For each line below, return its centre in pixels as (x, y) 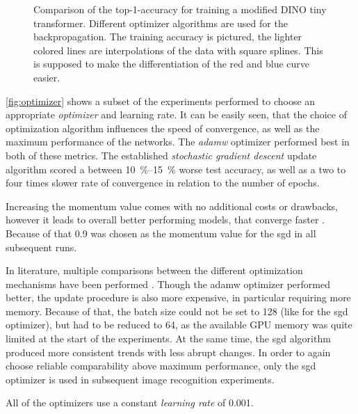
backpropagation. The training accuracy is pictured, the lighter (168, 37)
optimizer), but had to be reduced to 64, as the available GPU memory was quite (179, 325)
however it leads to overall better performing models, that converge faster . (165, 220)
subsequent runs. (41, 247)
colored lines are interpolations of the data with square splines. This (178, 50)
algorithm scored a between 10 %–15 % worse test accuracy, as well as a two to (176, 169)
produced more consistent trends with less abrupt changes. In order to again (168, 352)
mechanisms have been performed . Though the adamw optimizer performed (168, 284)
